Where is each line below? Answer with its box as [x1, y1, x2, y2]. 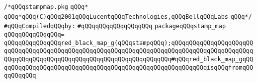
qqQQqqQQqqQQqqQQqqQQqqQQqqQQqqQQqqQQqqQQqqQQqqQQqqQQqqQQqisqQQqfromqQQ [4, 64, 254, 71]
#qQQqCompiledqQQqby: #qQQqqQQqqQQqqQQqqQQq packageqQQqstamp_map [4, 23, 226, 30]
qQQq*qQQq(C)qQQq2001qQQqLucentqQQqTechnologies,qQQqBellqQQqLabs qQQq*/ [4, 13, 252, 20]
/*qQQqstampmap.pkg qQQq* [4, 3, 88, 10]
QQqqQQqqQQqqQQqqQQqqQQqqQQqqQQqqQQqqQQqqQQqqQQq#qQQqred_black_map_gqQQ [4, 55, 254, 63]
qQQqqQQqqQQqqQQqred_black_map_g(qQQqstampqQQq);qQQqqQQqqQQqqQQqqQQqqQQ [4, 39, 254, 46]
